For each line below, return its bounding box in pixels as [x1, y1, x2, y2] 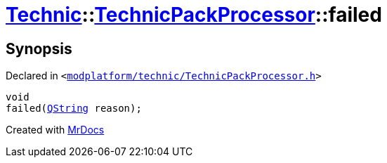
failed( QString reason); [6, 103, 142, 115]
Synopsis [6, 39, 72, 58]
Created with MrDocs [6, 124, 105, 136]
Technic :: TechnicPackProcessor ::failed [6, 3, 382, 27]
